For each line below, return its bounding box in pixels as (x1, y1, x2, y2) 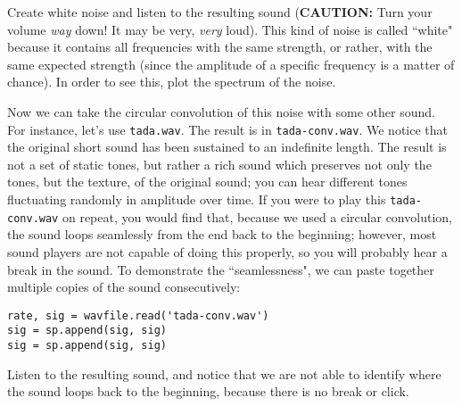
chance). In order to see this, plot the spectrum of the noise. (7, 72, 336, 91)
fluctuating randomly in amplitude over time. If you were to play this (7, 190, 386, 208)
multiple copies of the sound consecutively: (7, 278, 241, 296)
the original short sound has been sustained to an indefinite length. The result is (7, 137, 447, 156)
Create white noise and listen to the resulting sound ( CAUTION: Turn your (7, 3, 433, 21)
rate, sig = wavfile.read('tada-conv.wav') (7, 309, 269, 322)
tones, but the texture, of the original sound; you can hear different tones (7, 172, 408, 191)
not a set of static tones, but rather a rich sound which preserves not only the (7, 154, 432, 173)
